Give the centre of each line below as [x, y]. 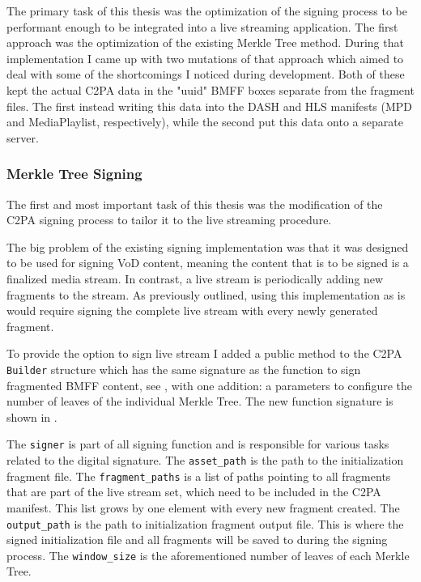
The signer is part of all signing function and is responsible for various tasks [198, 444]
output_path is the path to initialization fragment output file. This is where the [205, 523]
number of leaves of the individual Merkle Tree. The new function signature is [200, 401]
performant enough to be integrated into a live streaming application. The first [202, 26]
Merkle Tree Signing [74, 174]
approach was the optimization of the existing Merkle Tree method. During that [205, 42]
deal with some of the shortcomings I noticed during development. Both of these [206, 74]
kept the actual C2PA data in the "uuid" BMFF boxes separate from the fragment [210, 89]
